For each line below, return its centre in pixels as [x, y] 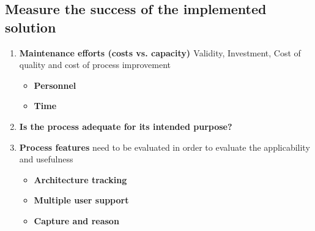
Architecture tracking [80, 179]
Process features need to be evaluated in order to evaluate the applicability [165, 147]
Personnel [55, 85]
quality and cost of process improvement [95, 65]
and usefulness [46, 159]
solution [31, 27]
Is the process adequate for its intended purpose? [126, 126]
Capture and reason [76, 220]
